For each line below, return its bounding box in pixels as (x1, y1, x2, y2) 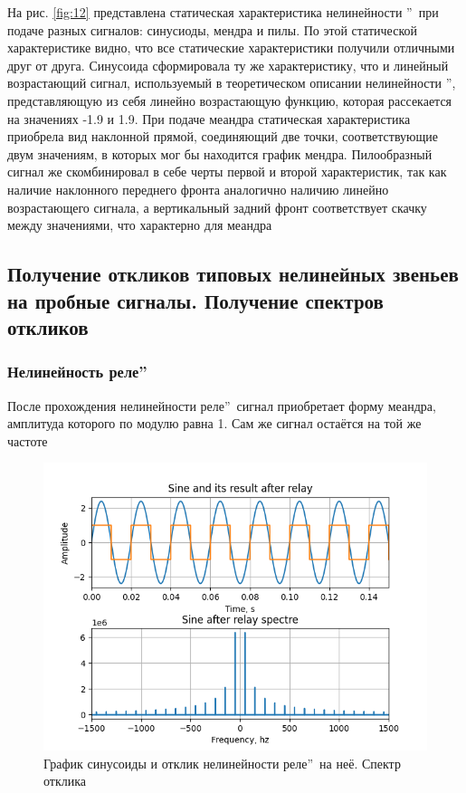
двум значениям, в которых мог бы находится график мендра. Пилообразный (7, 144, 433, 163)
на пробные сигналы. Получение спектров (7, 286, 384, 314)
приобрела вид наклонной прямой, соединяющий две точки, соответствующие (7, 127, 438, 146)
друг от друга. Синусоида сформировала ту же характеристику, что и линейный (7, 55, 449, 74)
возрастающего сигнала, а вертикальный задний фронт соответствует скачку (7, 197, 427, 216)
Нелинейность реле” (7, 360, 147, 383)
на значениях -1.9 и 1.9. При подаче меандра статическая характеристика (7, 109, 411, 128)
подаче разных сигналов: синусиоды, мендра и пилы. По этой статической (7, 20, 417, 39)
